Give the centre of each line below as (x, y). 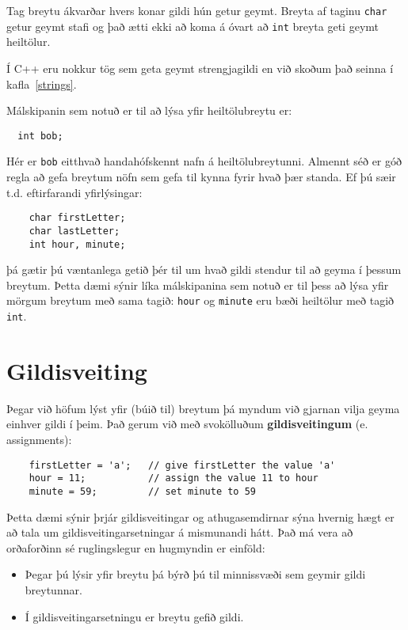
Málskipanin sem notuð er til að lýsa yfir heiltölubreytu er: (149, 110)
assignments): (39, 439)
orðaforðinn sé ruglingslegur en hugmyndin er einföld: (136, 547)
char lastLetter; (74, 231)
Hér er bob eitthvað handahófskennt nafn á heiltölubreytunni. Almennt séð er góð (204, 161)
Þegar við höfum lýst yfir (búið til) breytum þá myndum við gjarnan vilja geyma (203, 408)
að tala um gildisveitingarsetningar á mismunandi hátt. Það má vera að (180, 532)
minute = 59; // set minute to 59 (142, 491)
